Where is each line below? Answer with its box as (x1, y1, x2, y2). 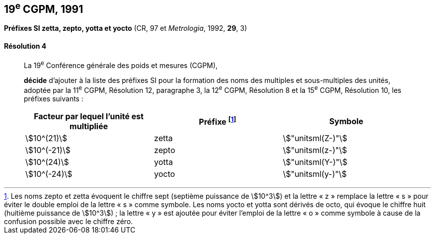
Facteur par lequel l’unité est (34, 111, 144, 121)
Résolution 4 (4, 42, 47, 51)
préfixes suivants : (24, 94, 83, 103)
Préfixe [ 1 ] (199, 115, 236, 127)
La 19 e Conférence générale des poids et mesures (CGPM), (24, 59, 218, 70)
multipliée (70, 121, 108, 131)
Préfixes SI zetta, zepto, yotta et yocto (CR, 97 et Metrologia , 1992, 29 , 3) (4, 24, 247, 33)
